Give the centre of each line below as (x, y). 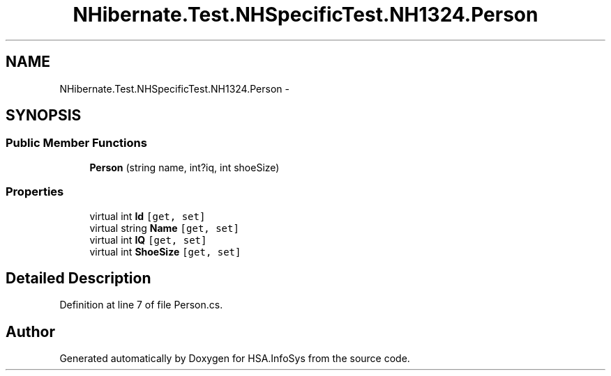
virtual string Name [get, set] (164, 228)
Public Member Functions (76, 143)
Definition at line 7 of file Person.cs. (141, 305)
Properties (35, 192)
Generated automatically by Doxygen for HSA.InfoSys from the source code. (235, 359)
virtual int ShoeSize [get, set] (165, 251)
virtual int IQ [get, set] (148, 240)
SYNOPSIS (44, 116)
